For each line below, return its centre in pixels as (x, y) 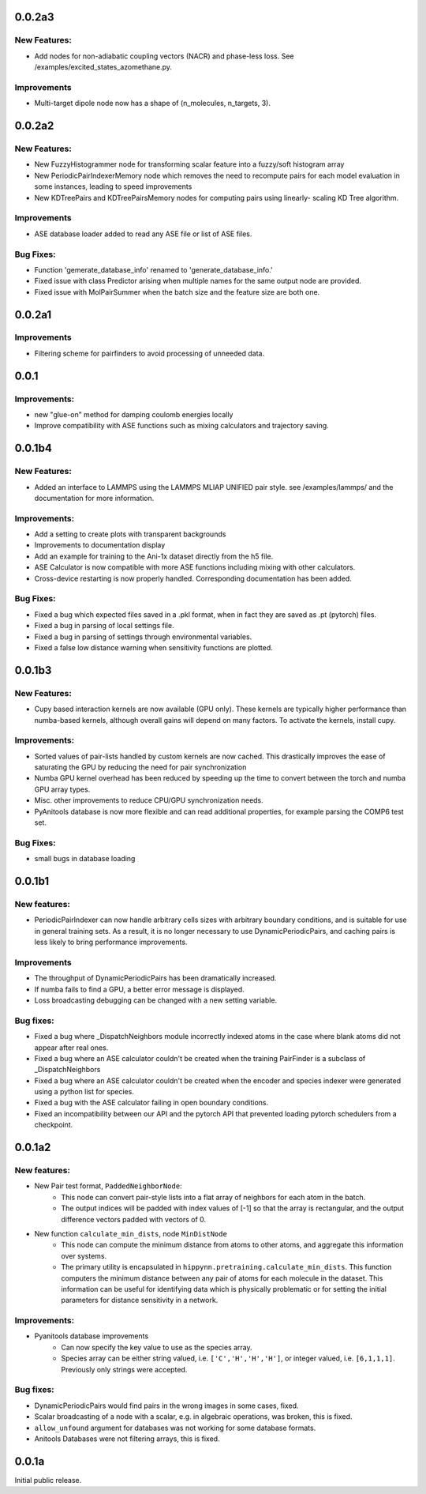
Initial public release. (48, 1480)
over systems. (84, 1255)
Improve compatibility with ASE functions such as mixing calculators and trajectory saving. (181, 426)
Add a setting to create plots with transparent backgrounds (130, 534)
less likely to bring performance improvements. (111, 942)
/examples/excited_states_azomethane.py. (103, 67)
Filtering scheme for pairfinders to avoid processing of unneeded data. (149, 353)
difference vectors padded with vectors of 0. (134, 1219)
